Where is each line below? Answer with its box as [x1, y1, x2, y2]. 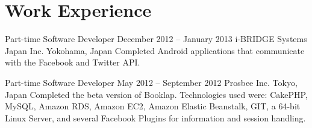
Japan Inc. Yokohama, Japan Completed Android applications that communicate [5, 44, 305, 56]
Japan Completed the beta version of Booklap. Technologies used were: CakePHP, [5, 88, 308, 100]
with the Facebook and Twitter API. [5, 56, 140, 69]
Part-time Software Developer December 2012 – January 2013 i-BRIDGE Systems [5, 32, 307, 45]
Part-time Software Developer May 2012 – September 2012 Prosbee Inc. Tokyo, [5, 76, 298, 88]
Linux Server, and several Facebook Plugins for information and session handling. [5, 111, 306, 124]
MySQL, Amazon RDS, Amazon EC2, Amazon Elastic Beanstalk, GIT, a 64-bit [5, 100, 301, 112]
